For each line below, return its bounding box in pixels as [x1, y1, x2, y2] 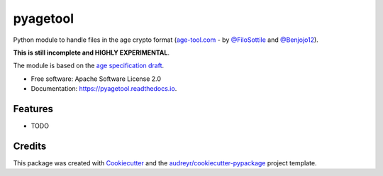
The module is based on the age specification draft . [13, 61, 165, 70]
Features [13, 103, 53, 115]
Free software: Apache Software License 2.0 [30, 75, 162, 83]
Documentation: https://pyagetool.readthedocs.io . [30, 84, 177, 93]
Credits [13, 140, 47, 152]
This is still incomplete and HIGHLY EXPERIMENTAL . [13, 48, 170, 57]
